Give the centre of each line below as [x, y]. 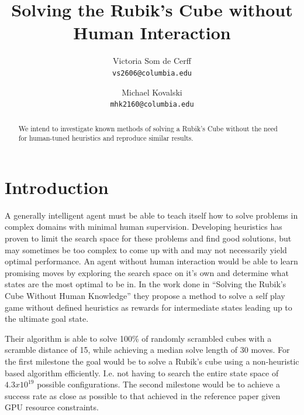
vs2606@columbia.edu [152, 73]
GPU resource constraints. [52, 407]
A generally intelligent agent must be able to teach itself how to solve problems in [151, 215]
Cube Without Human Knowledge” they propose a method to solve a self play [145, 296]
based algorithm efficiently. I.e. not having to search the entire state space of [142, 373]
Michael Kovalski [152, 92]
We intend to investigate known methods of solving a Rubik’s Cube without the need [148, 128]
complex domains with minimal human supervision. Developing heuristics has [144, 227]
